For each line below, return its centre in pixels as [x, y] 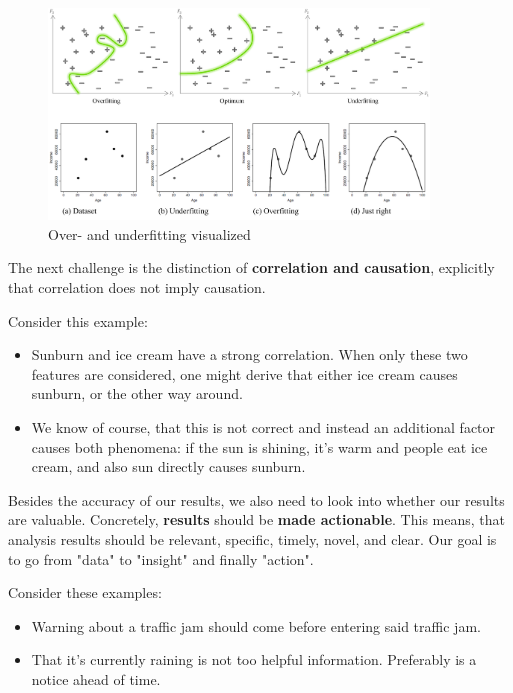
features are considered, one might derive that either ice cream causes [244, 373]
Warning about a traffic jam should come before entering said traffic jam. [256, 625]
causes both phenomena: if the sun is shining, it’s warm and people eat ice [259, 446]
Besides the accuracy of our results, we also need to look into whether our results [256, 499]
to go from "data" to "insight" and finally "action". [161, 558]
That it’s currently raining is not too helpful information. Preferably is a [254, 659]
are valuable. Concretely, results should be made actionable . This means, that [256, 519]
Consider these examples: [85, 592]
